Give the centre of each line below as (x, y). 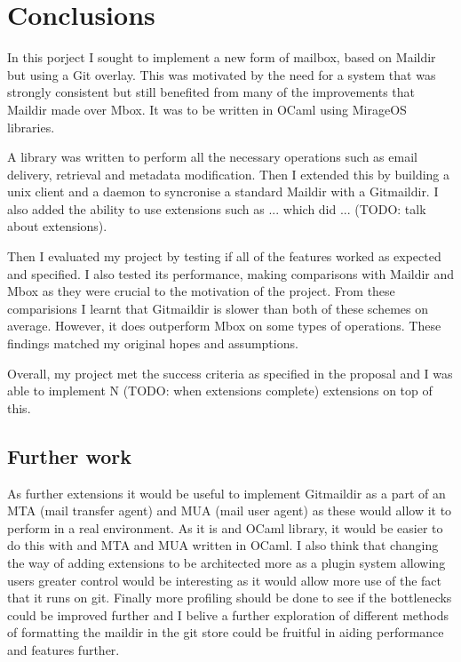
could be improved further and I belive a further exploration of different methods (228, 614)
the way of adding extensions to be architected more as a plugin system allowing (227, 562)
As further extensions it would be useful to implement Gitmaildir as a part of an (227, 493)
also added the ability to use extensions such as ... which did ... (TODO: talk (217, 208)
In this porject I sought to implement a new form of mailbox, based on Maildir (222, 57)
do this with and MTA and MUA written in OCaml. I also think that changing (223, 545)
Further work (69, 455)
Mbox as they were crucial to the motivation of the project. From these (201, 291)
